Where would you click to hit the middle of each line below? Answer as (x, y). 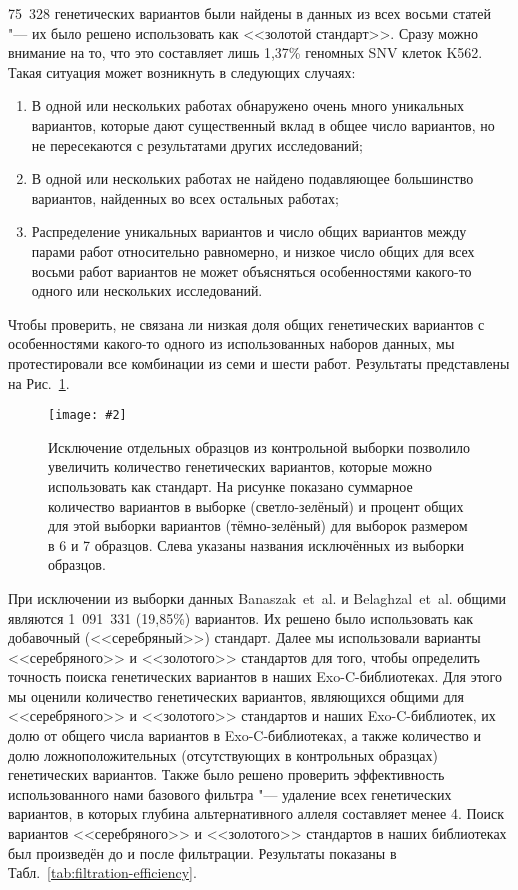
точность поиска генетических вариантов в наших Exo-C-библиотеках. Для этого (255, 676)
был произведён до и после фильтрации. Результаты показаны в (202, 852)
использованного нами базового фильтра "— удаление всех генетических (230, 793)
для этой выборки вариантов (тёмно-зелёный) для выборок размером (258, 525)
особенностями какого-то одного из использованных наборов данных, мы (231, 343)
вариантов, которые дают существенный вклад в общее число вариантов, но (263, 124)
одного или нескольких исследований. (147, 290)
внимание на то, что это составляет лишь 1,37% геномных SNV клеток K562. (245, 52)
